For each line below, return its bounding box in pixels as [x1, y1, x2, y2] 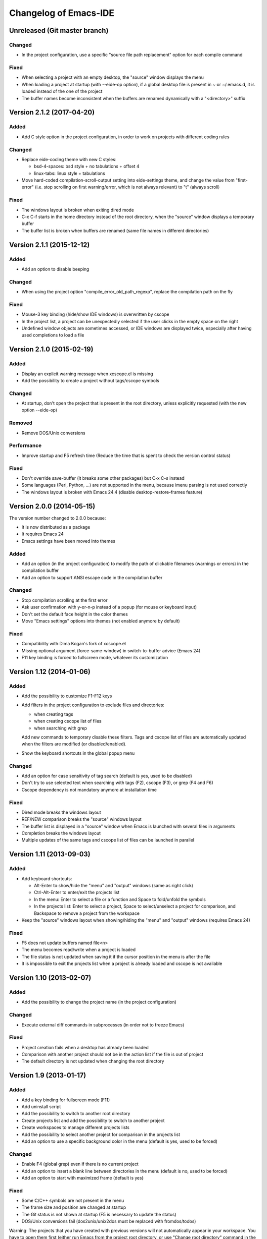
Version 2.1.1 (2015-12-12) [9, 240, 90, 249]
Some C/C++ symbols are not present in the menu [21, 1197, 124, 1204]
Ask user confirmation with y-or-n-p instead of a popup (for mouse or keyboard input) [21, 604, 197, 610]
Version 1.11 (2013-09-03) [9, 850, 91, 858]
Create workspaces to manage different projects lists [21, 1125, 130, 1130]
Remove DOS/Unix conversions [21, 430, 86, 436]
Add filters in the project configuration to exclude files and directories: [21, 702, 165, 708]
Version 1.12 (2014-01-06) [9, 667, 91, 676]
